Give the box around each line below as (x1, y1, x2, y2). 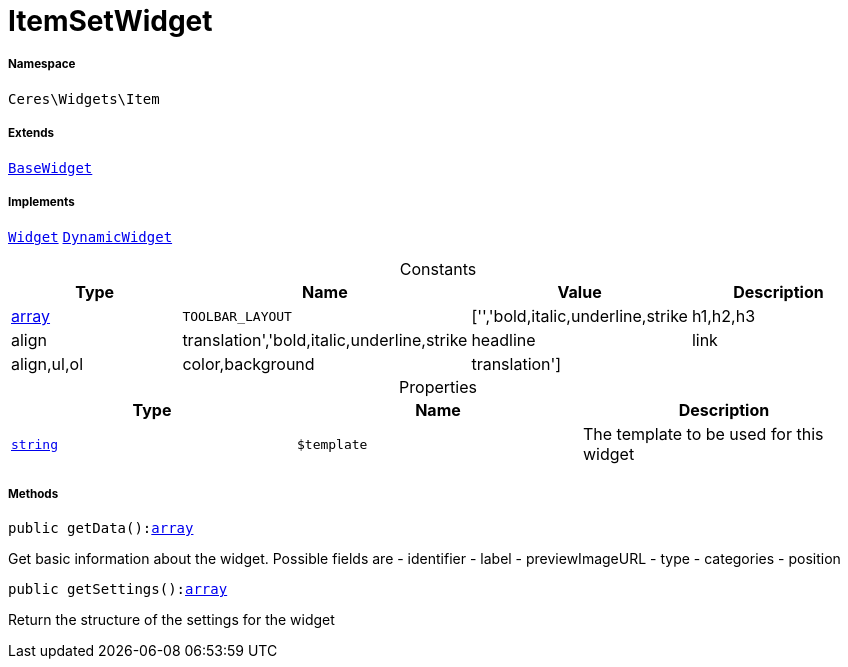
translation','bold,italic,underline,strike (182, 330, 468, 351)
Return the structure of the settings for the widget (8, 611, 335, 629)
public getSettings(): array (8, 581, 228, 598)
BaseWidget (8, 159, 93, 176)
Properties (399, 377, 477, 398)
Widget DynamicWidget (8, 229, 173, 246)
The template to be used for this (582, 424, 824, 445)
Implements (8, 194, 75, 209)
